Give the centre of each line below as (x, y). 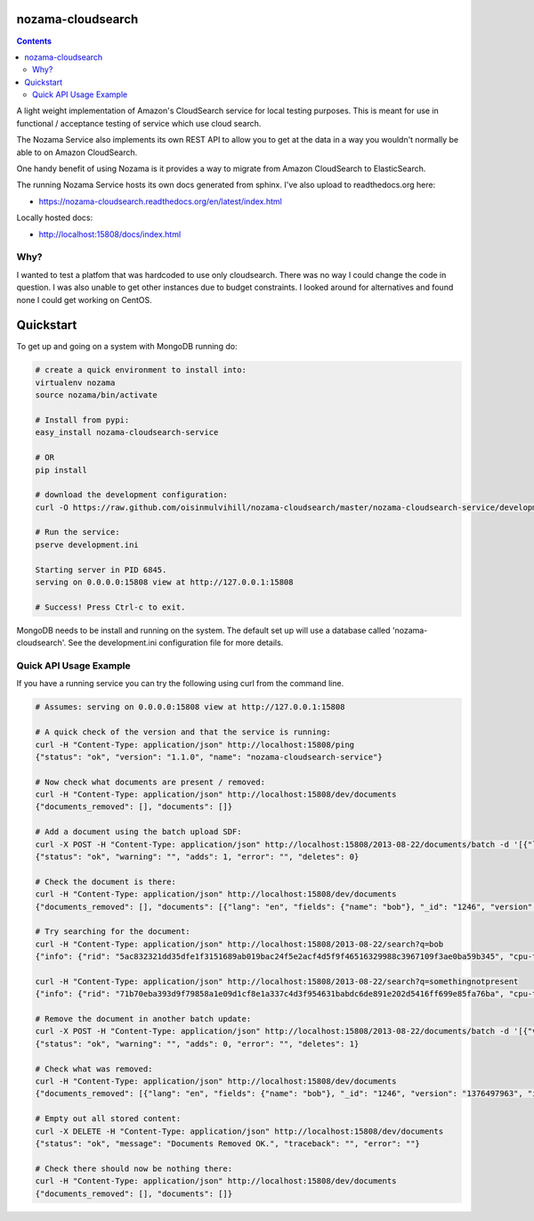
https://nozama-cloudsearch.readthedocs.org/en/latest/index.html (160, 201)
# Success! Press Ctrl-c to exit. (110, 607)
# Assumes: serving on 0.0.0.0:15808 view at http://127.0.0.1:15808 (190, 707)
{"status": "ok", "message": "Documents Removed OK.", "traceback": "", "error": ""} (227, 1144)
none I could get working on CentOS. (85, 299)
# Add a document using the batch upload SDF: (138, 832)
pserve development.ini (87, 545)
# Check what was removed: (94, 1069)
